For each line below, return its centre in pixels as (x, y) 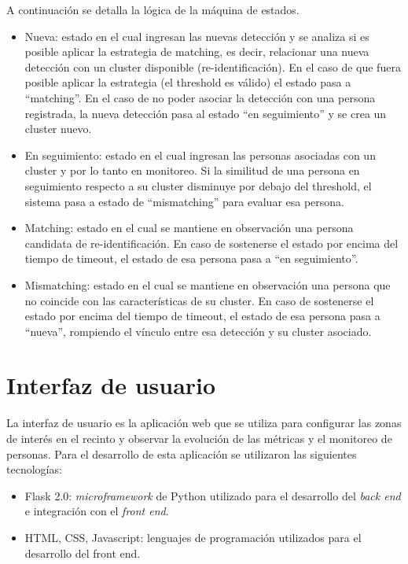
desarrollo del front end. (83, 553)
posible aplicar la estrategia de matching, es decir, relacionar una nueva (197, 52)
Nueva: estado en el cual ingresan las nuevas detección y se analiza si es (197, 36)
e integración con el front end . (97, 511)
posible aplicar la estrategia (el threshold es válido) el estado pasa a (188, 82)
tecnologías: (34, 469)
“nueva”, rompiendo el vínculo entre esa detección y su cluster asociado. (198, 331)
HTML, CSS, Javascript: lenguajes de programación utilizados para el (193, 537)
